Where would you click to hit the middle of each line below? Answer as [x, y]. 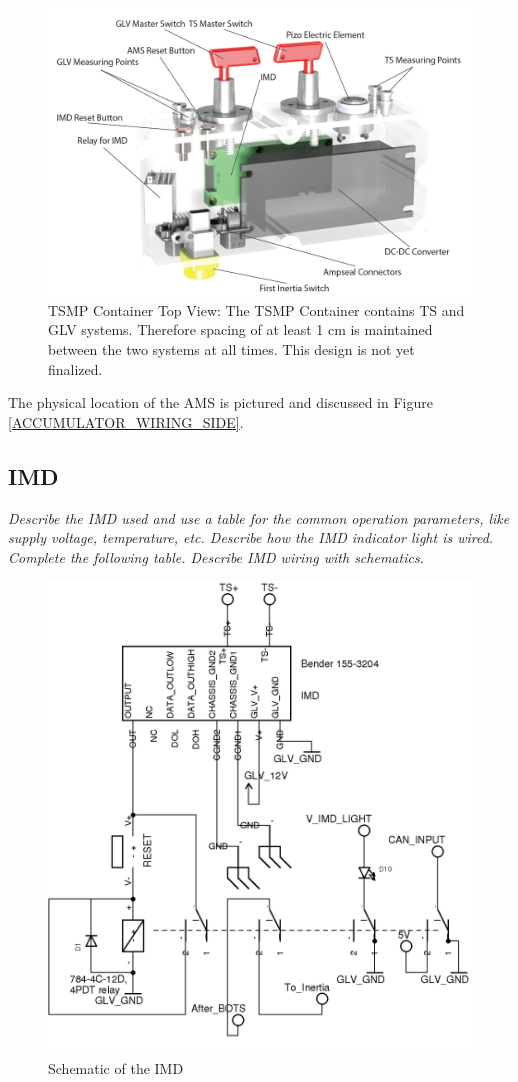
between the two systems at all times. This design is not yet [231, 348]
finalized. [75, 368]
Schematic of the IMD [116, 1067]
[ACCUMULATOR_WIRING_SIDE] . [126, 421]
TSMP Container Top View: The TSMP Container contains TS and [256, 309]
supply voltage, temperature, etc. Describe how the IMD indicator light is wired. [251, 537]
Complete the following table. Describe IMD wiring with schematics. [216, 556]
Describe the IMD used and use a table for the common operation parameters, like [259, 517]
